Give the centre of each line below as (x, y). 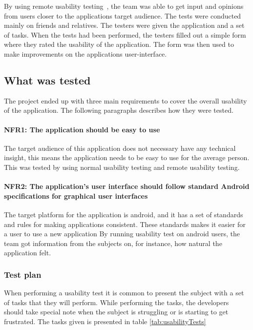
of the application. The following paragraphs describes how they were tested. (119, 110)
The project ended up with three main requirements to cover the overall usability (126, 100)
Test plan (23, 274)
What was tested (47, 80)
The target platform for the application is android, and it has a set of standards (124, 214)
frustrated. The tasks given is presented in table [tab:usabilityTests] (105, 321)
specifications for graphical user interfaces (76, 196)
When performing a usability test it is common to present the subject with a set (124, 293)
